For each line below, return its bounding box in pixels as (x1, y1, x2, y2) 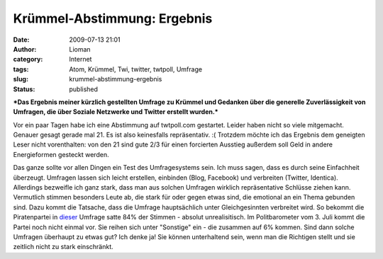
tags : (13, 64, 29, 74)
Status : (13, 85, 35, 93)
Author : (13, 45, 37, 53)
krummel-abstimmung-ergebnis (69, 75, 162, 84)
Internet (69, 55, 92, 64)
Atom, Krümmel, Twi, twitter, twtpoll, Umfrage (69, 64, 202, 74)
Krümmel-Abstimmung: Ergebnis (13, 11, 213, 26)
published (69, 85, 99, 93)
